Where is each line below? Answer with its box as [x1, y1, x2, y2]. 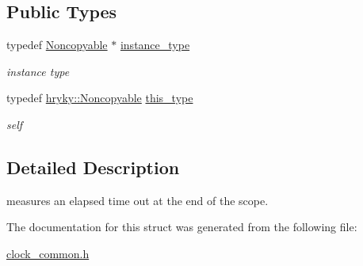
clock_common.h [6, 245, 90, 261]
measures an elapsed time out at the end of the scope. [6, 192, 269, 208]
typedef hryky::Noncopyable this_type [6, 89, 193, 106]
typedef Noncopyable [6, 36, 108, 53]
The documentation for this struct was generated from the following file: [6, 218, 357, 235]
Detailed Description [6, 154, 180, 179]
